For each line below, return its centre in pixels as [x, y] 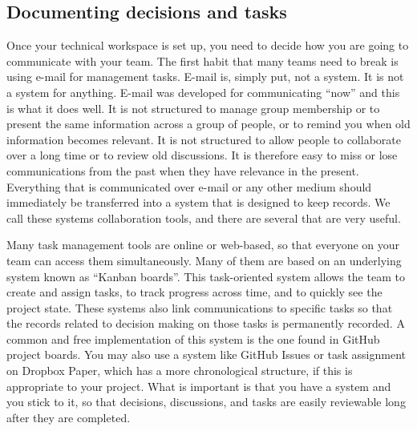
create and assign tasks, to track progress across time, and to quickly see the [194, 292]
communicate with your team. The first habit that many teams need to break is [202, 60]
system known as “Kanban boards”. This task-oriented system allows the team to [206, 276]
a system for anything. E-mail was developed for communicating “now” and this [203, 92]
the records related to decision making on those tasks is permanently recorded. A [206, 323]
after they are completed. [69, 417]
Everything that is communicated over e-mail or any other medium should [189, 186]
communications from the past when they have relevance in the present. [183, 170]
